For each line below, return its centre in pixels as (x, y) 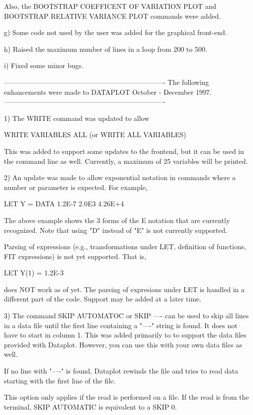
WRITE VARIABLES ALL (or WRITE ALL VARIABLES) (95, 134)
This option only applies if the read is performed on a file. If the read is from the (126, 397)
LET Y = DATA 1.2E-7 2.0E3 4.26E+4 (64, 204)
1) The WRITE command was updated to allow (77, 118)
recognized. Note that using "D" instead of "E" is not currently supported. (116, 230)
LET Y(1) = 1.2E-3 (34, 273)
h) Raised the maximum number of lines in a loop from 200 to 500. (106, 49)
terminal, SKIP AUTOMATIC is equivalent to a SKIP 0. (90, 406)
